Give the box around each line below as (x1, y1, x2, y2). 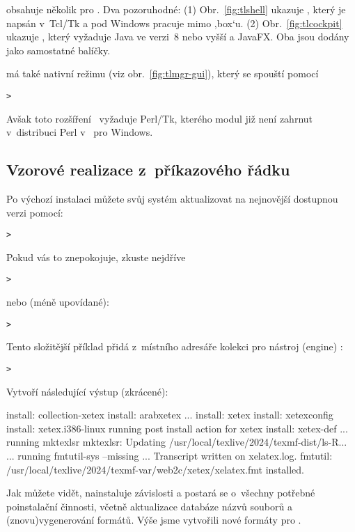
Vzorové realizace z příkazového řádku (6, 159, 290, 180)
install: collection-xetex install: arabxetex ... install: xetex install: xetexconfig (6, 407, 333, 422)
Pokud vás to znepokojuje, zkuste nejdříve (6, 249, 186, 264)
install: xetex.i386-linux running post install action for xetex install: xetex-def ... (6, 421, 348, 435)
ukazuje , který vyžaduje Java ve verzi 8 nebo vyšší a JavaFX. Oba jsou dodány (6, 29, 349, 44)
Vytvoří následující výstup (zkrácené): (6, 384, 168, 398)
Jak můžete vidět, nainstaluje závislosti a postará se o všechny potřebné (6, 485, 315, 500)
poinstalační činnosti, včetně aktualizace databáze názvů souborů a (6, 499, 292, 513)
